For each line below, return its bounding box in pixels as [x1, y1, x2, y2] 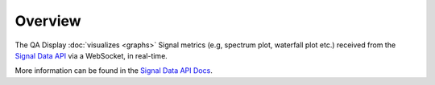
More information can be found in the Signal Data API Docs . [14, 66, 213, 75]
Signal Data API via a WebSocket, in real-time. [14, 51, 168, 60]
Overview [14, 12, 81, 30]
